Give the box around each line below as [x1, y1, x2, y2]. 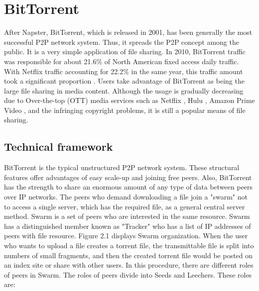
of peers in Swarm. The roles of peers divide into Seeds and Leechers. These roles [4, 269, 252, 280]
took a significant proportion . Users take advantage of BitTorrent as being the [4, 76, 245, 86]
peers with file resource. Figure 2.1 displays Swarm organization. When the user [4, 230, 248, 241]
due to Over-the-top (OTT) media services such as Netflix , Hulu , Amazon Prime [4, 95, 255, 105]
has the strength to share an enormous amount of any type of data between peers [4, 182, 253, 192]
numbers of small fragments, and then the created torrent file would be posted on [4, 250, 253, 260]
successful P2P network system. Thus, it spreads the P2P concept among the [4, 36, 239, 47]
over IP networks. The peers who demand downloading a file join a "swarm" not [4, 192, 248, 202]
